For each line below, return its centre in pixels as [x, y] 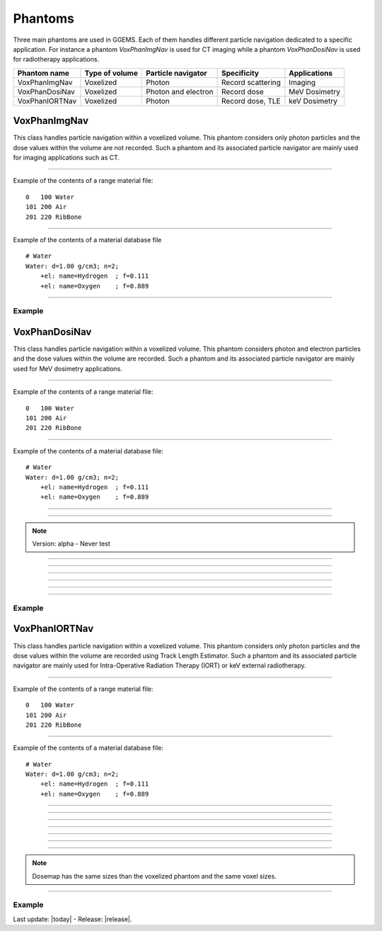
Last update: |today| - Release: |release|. [73, 919]
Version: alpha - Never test [71, 544]
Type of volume [111, 73]
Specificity [240, 73]
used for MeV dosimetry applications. [68, 368]
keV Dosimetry [313, 101]
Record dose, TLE [251, 101]
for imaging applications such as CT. [66, 158]
